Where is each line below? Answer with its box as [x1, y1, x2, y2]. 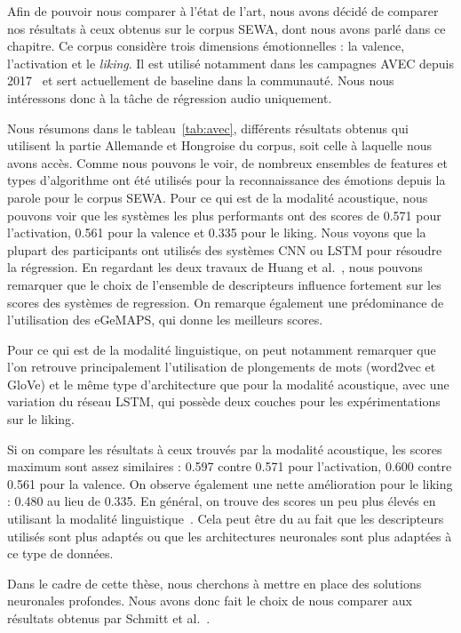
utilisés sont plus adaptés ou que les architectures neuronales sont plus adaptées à [7, 526, 452, 545]
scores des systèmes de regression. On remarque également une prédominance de [7, 292, 444, 311]
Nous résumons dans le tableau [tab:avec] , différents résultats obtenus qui [7, 118, 409, 137]
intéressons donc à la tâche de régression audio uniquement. [7, 88, 332, 107]
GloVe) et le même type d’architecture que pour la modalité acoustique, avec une [7, 374, 449, 393]
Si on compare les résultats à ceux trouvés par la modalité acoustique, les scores [7, 439, 442, 458]
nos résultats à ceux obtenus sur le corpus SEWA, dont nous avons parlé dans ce [7, 19, 446, 37]
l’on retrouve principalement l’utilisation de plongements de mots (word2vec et [7, 357, 436, 376]
